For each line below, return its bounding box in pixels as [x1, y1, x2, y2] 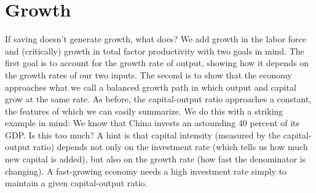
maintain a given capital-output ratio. [5, 176, 148, 189]
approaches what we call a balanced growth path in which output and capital [5, 80, 296, 93]
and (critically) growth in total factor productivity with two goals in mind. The [5, 44, 304, 57]
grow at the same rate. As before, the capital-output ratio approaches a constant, [5, 93, 312, 105]
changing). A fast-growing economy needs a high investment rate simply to [5, 164, 287, 177]
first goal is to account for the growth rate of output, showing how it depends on [5, 56, 309, 69]
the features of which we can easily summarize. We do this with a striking [5, 104, 283, 117]
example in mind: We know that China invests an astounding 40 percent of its [5, 116, 300, 129]
